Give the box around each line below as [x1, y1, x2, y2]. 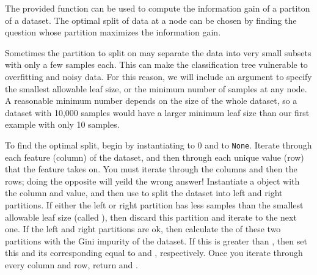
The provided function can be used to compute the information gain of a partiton [5, 2, 310, 14]
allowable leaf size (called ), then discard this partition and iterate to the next [5, 210, 297, 223]
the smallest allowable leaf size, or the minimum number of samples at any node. [5, 82, 307, 95]
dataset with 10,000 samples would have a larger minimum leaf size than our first [5, 106, 310, 119]
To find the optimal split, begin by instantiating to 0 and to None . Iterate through [5, 138, 312, 151]
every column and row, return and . [5, 258, 138, 271]
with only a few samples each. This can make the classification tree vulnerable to [5, 58, 308, 71]
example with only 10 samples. [5, 118, 120, 131]
